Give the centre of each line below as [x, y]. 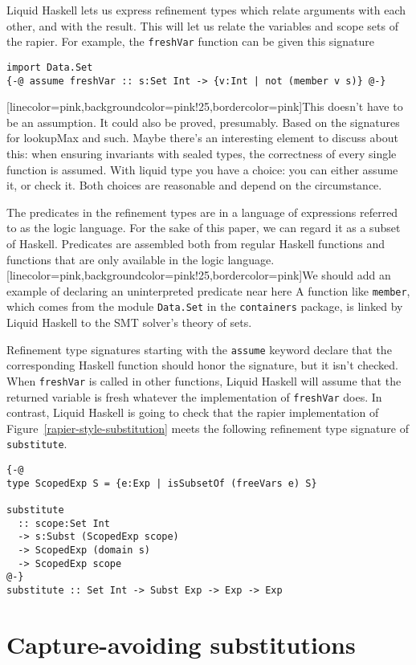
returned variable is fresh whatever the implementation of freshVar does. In [194, 396]
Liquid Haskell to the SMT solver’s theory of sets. [129, 322]
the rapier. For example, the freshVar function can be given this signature [190, 41]
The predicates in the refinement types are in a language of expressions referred [202, 212]
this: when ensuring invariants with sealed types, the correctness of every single [202, 153]
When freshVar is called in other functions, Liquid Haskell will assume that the [204, 380]
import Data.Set [50, 67]
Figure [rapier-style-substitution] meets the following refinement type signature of [208, 428]
